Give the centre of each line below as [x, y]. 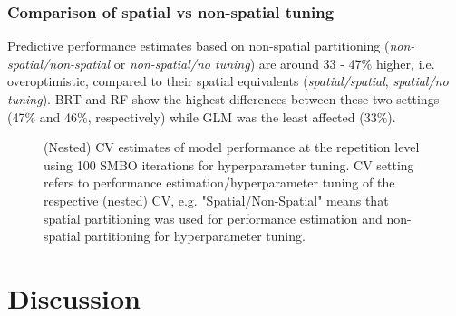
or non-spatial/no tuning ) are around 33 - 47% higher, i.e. [274, 63]
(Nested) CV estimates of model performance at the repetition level [232, 147]
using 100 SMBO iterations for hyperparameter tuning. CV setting [229, 164]
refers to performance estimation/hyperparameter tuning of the [219, 182]
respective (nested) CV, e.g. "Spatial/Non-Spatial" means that [216, 200]
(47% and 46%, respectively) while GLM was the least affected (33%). [202, 116]
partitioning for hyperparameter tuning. [195, 236]
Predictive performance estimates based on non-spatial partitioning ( [199, 46]
